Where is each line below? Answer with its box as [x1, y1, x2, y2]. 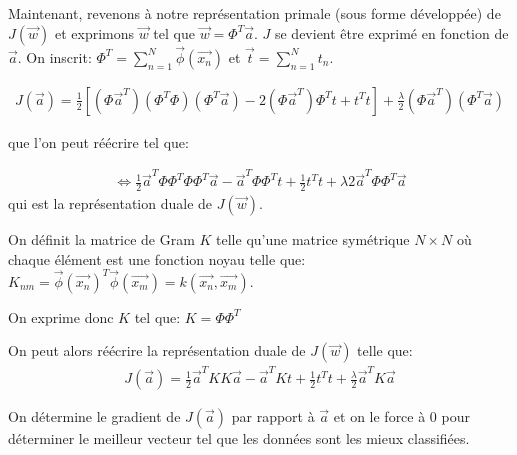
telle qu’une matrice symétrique [216, 229, 410, 250]
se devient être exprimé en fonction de [274, 22, 509, 43]
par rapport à [231, 406, 315, 427]
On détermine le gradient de [8, 406, 181, 427]
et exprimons [54, 22, 135, 43]
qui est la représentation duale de [8, 193, 213, 214]
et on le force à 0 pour [333, 406, 470, 427]
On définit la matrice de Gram [8, 229, 195, 250]
